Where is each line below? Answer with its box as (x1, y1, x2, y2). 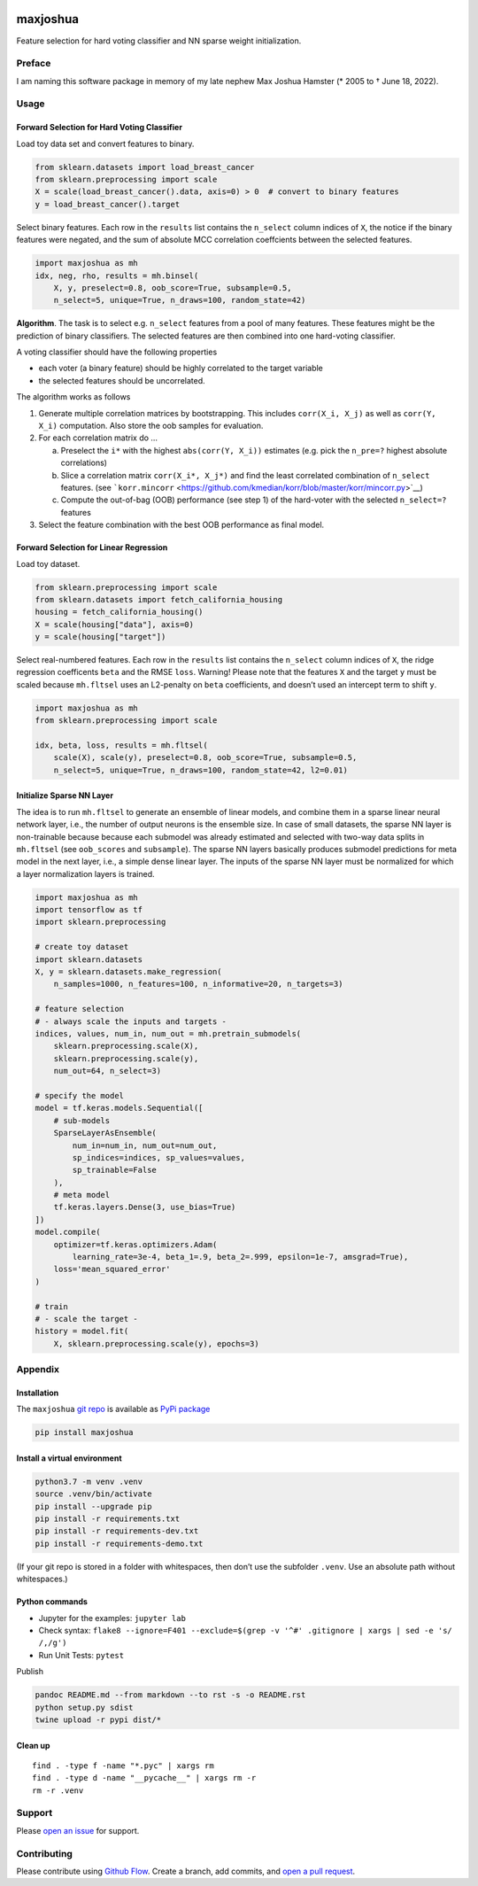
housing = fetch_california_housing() (35, 607, 204, 617)
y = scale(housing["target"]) (35, 632, 166, 642)
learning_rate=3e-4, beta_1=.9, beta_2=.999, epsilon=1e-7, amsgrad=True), (72, 1252, 409, 1262)
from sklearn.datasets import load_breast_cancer (35, 162, 255, 172)
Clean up (16, 1740, 50, 1750)
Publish (16, 1666, 44, 1677)
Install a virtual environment (16, 1453, 123, 1463)
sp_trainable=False (72, 1165, 157, 1176)
